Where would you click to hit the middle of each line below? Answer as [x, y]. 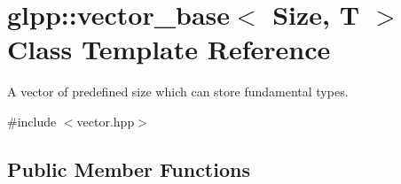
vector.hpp [106, 121]
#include [32, 121]
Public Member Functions [129, 169]
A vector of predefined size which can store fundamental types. [178, 92]
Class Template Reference [169, 49]
